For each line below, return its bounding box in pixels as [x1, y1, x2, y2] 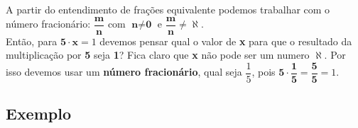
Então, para [6, 33, 58, 48]
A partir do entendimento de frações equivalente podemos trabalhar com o [6, 2, 330, 16]
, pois [251, 64, 276, 79]
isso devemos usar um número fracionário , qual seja [6, 64, 242, 79]
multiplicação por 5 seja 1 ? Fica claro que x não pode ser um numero [6, 47, 310, 62]
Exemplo [6, 103, 72, 124]
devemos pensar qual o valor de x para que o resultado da [99, 33, 352, 48]
